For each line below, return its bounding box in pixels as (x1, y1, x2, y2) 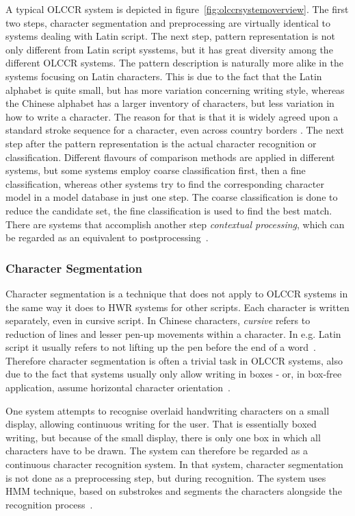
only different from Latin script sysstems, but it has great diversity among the (5, 42, 333, 56)
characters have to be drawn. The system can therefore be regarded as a (5, 443, 308, 458)
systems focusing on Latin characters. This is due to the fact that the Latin (5, 69, 322, 83)
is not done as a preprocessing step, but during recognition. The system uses (5, 470, 326, 484)
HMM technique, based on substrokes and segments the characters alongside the (5, 484, 342, 498)
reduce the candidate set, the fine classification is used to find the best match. (5, 203, 332, 217)
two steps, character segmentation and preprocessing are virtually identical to (5, 15, 331, 29)
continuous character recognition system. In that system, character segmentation (5, 457, 343, 471)
